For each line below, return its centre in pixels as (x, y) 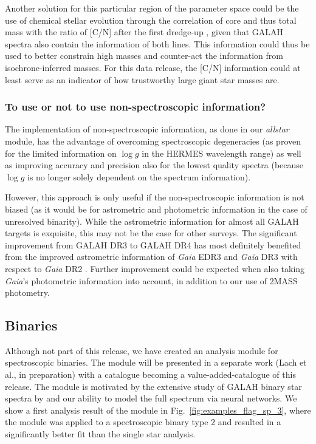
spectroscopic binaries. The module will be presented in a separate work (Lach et (156, 362)
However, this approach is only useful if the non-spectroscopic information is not (155, 197)
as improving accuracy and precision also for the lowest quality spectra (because (154, 165)
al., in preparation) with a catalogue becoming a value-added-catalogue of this (150, 374)
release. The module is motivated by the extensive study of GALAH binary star (153, 386)
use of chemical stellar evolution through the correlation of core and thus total (151, 20)
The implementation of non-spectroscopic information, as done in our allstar (147, 129)
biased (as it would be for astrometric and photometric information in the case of (156, 209)
